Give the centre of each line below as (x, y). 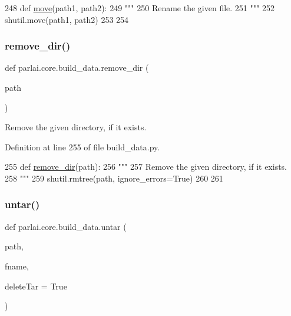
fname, (17, 266)
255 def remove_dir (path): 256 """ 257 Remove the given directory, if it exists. (146, 167)
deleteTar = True (36, 286)
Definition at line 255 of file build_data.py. (82, 147)
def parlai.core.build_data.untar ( (66, 226)
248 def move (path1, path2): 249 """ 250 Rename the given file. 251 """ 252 (140, 8)
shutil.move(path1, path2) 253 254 (67, 19)
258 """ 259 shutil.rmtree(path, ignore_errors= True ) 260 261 (114, 178)
